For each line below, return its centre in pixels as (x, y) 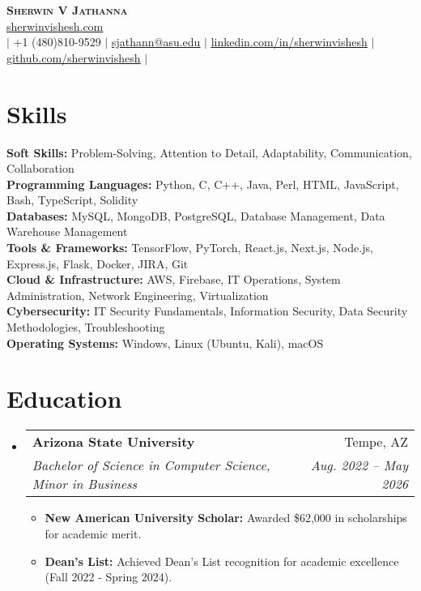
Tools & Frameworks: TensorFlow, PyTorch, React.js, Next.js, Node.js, (190, 248)
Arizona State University (113, 442)
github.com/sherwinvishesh (74, 57)
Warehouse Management (67, 231)
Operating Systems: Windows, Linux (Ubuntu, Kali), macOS (165, 343)
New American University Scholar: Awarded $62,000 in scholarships (226, 518)
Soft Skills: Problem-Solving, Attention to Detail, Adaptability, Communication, (209, 152)
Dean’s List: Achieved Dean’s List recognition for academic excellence (222, 561)
